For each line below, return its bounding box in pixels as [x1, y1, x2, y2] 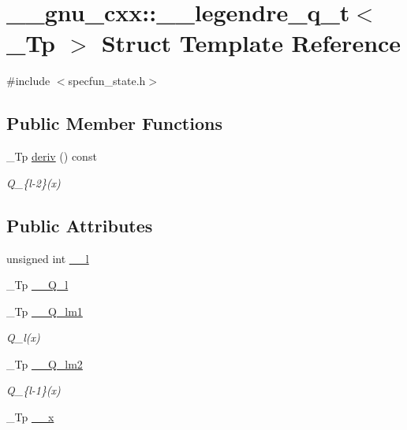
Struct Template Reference [101, 27, 401, 59]
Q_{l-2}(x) [6, 174, 61, 191]
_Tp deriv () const [6, 148, 97, 165]
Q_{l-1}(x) [6, 382, 61, 398]
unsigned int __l [6, 250, 89, 266]
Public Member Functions [6, 111, 222, 135]
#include [6, 72, 50, 89]
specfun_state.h [68, 72, 146, 89]
